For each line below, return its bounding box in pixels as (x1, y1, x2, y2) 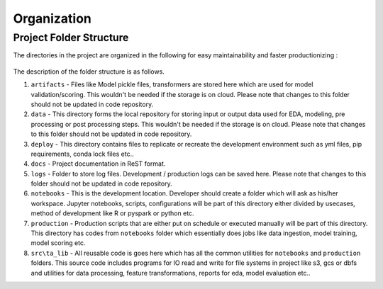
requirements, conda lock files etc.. (30, 149, 134, 158)
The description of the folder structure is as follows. (13, 67, 165, 76)
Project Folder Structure (13, 31, 129, 44)
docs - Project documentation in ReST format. (30, 159, 166, 168)
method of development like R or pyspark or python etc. (30, 209, 194, 217)
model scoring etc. (30, 239, 86, 247)
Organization (13, 11, 91, 26)
